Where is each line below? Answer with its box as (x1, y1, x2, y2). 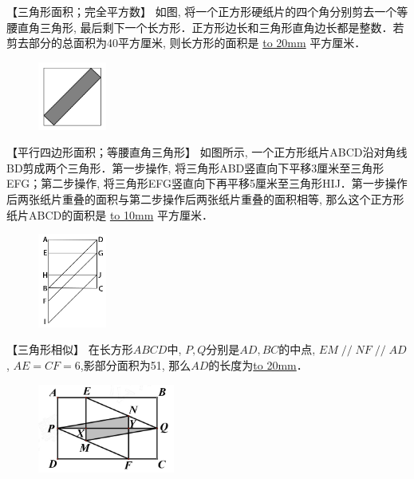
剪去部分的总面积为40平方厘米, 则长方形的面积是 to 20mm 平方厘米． (6, 34, 366, 51)
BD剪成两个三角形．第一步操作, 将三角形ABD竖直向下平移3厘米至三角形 (6, 159, 384, 176)
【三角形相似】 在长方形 (6, 341, 133, 358)
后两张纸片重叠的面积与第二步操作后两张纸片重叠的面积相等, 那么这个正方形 (6, 190, 404, 207)
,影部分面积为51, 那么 (80, 357, 191, 374)
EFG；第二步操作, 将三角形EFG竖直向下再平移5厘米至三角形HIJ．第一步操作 (6, 175, 408, 192)
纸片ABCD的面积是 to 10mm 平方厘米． (6, 206, 213, 223)
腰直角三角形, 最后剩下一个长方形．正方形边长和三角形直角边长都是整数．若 (6, 18, 404, 35)
